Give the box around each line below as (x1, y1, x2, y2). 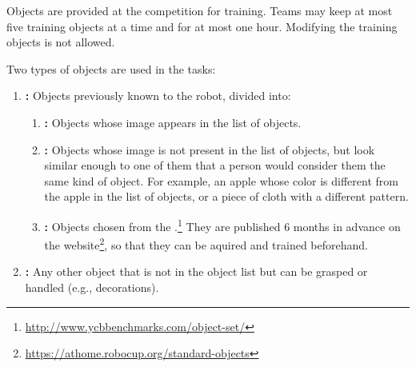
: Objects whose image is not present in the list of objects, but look (44, 141, 375, 158)
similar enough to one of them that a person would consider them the (44, 157, 386, 174)
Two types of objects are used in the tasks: (6, 60, 216, 77)
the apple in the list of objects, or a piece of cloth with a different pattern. (44, 188, 409, 205)
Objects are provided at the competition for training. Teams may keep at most (6, 2, 393, 18)
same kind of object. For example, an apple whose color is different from (44, 172, 398, 189)
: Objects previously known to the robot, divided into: (25, 87, 291, 104)
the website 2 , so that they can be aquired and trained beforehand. (44, 234, 368, 253)
